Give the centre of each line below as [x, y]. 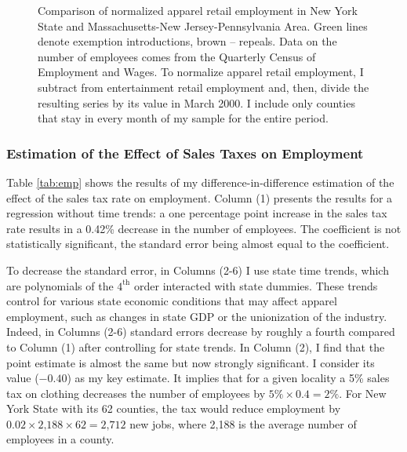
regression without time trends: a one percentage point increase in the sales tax [197, 213]
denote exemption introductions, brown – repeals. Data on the [187, 41]
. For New [363, 393]
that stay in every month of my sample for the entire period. [183, 118]
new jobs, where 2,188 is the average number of [243, 423]
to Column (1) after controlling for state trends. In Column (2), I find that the [196, 346]
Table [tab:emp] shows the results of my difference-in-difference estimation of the [200, 182]
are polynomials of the [60, 285]
